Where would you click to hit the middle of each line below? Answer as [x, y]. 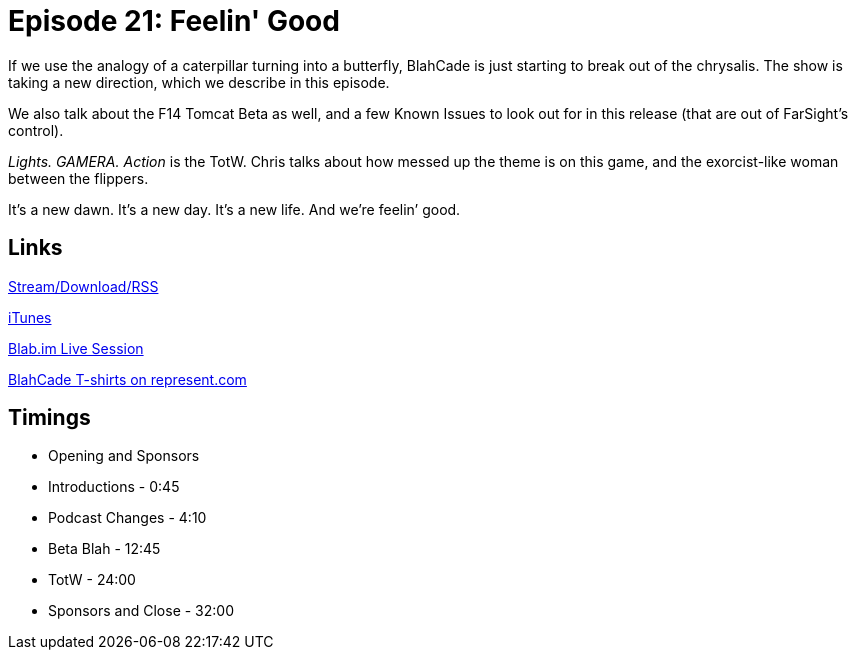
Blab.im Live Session [76, 348]
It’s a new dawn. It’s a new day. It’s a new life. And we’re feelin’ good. [234, 209]
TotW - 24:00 [92, 580]
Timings [49, 418]
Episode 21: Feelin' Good [174, 21]
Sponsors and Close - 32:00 [141, 611]
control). [36, 130]
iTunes [30, 317]
